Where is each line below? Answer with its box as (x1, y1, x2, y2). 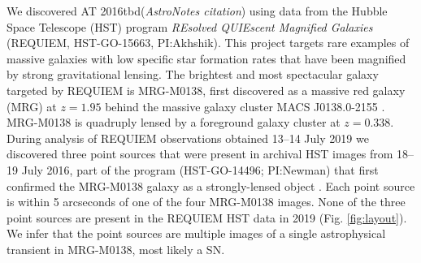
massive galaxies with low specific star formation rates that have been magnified (7, 50, 406, 67)
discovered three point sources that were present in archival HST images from (7, 145, 393, 162)
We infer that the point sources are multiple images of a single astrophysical (7, 225, 386, 242)
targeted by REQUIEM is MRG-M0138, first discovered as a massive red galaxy (7, 81, 406, 98)
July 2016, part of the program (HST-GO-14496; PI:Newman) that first (21, 161, 379, 178)
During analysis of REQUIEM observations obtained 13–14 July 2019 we (7, 129, 369, 146)
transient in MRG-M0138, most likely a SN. (7, 240, 225, 257)
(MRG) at (7, 97, 57, 114)
